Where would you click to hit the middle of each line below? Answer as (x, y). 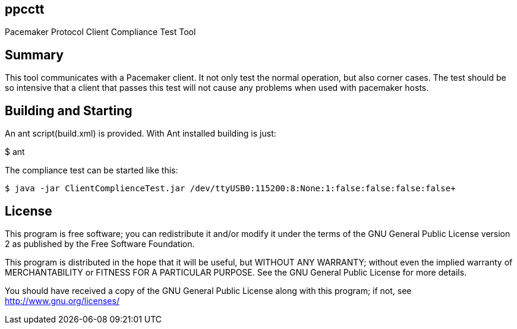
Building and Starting (69, 110)
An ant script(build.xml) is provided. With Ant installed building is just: (141, 134)
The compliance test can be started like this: (92, 170)
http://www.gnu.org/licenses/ (62, 300)
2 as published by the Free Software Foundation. (100, 243)
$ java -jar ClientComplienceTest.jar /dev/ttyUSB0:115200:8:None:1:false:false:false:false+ (230, 189)
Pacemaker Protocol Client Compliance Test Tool (100, 32)
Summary (34, 55)
